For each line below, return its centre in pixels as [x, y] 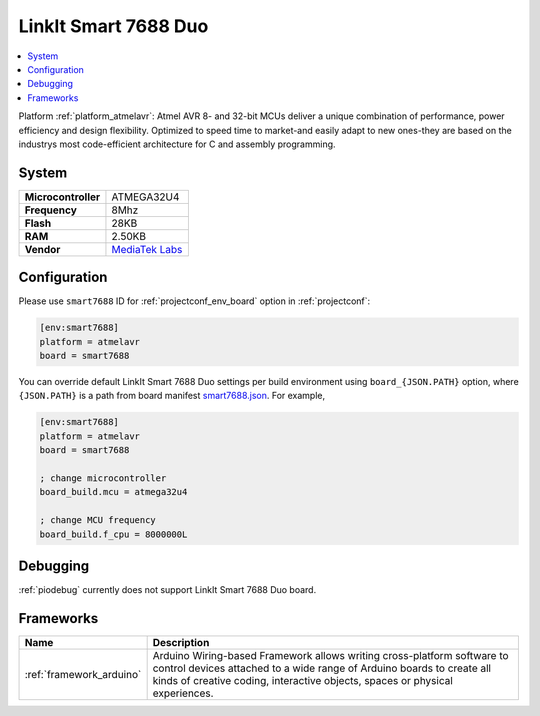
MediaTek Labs [147, 249]
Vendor [42, 249]
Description [181, 642]
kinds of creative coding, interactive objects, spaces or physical [303, 680]
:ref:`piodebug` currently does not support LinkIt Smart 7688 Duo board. [167, 590]
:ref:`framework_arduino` [83, 674]
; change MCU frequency [98, 520]
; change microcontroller [103, 478]
